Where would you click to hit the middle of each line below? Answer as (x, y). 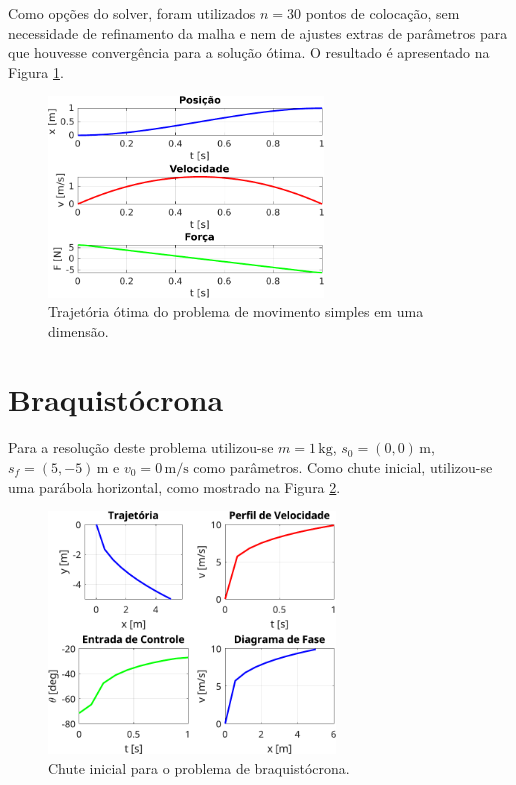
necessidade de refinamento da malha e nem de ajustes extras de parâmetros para (258, 32)
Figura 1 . (36, 71)
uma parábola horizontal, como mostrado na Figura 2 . (174, 486)
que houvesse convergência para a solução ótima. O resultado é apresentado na (249, 52)
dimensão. (78, 330)
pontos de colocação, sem (382, 13)
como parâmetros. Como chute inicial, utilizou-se (343, 467)
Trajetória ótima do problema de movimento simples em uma (236, 311)
